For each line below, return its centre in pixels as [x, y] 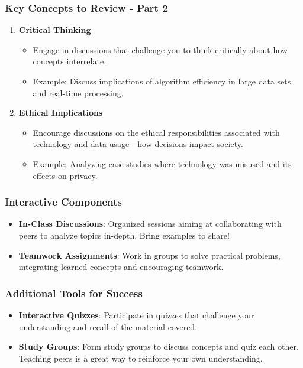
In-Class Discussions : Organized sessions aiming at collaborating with [150, 224]
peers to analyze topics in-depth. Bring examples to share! [124, 235]
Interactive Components [63, 202]
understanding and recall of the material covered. [108, 326]
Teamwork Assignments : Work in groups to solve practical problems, [149, 255]
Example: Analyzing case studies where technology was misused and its [162, 163]
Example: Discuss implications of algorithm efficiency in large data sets [162, 81]
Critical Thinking [55, 30]
